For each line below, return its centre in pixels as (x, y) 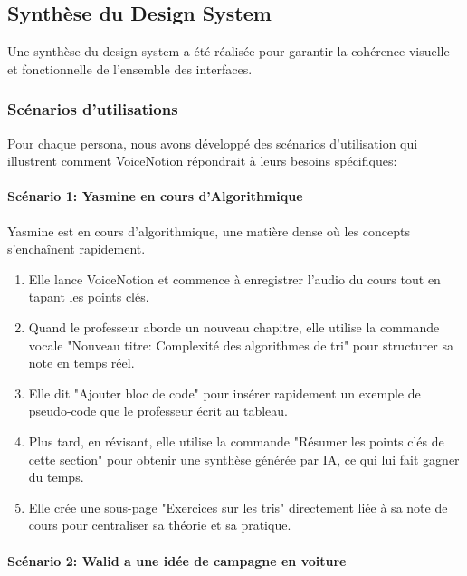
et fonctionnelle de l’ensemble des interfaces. (130, 68)
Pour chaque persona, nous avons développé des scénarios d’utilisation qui (213, 143)
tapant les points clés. (89, 297)
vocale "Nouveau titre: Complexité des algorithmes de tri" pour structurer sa (241, 345)
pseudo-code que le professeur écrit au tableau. (158, 411)
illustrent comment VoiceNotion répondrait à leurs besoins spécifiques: (202, 161)
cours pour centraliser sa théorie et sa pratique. (160, 525)
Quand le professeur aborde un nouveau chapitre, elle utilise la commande (234, 326)
